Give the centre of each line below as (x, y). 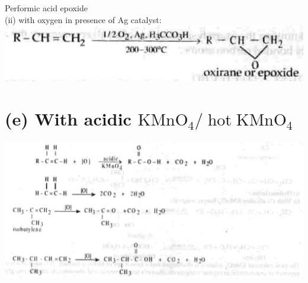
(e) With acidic (68, 118)
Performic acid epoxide (46, 8)
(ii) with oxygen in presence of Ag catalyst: (83, 19)
